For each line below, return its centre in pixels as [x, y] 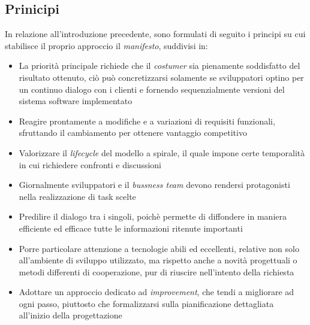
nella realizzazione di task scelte [77, 196]
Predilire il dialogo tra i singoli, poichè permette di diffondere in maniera [153, 216]
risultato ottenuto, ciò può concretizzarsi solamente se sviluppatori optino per [161, 77]
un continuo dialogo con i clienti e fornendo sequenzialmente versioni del [152, 89]
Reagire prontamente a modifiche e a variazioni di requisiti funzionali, [147, 121]
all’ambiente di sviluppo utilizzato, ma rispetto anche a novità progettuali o [158, 260]
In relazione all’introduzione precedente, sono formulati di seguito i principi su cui [155, 34]
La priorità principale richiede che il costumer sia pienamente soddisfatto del [159, 66]
